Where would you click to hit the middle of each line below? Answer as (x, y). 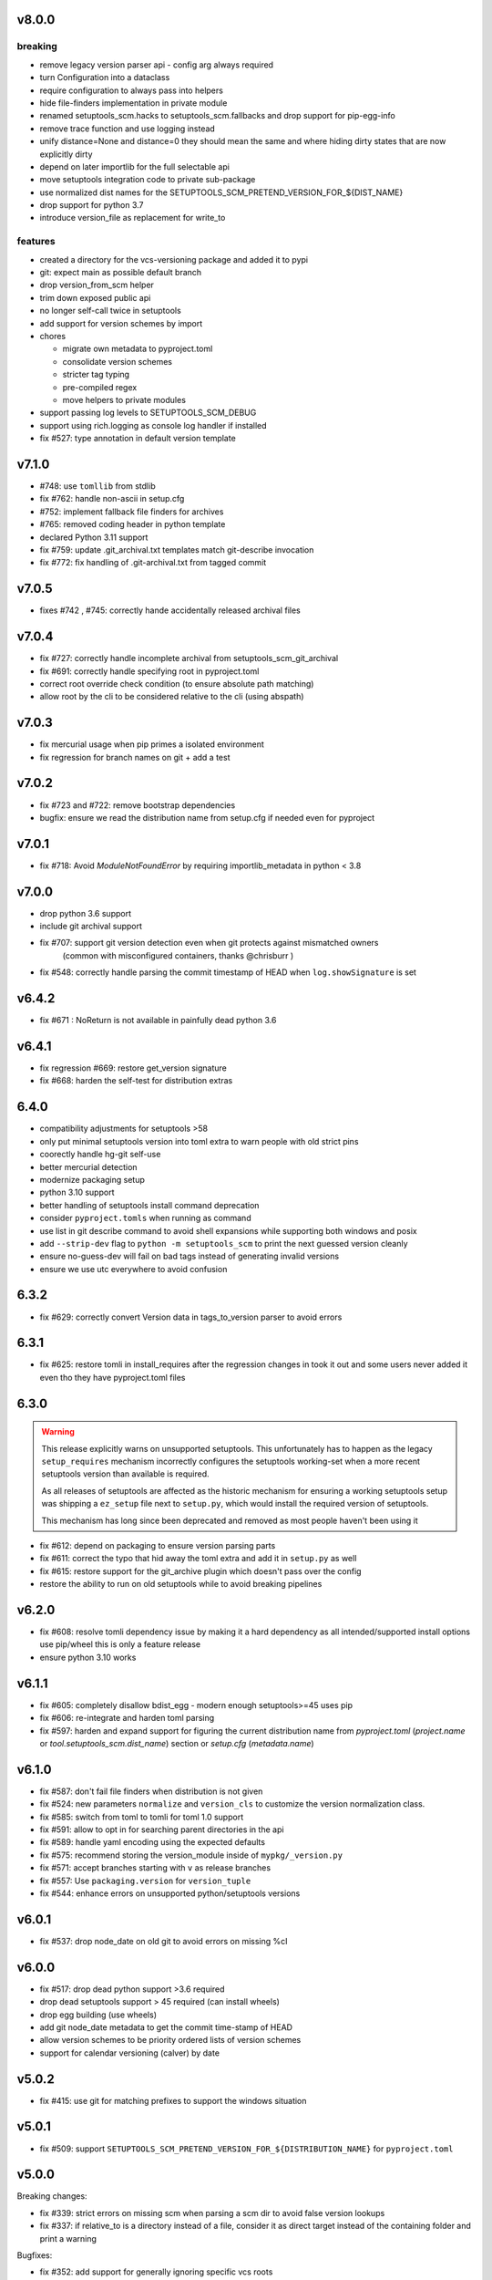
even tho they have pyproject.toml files (113, 1377)
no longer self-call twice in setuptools (110, 311)
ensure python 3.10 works (88, 1657)
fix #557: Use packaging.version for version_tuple (145, 1881)
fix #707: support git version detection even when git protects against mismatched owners (209, 943)
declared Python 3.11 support (94, 537)
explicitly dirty (66, 154)
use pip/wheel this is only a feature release (120, 1644)
